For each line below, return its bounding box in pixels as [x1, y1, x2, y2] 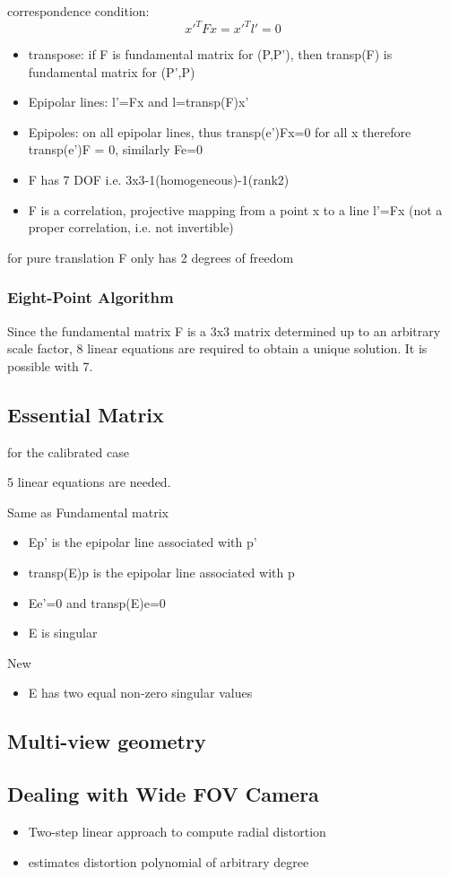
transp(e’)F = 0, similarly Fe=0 [28, 140, 203, 159]
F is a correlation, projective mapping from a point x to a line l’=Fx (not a [28, 200, 443, 219]
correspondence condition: [7, 2, 150, 20]
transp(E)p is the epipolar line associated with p [28, 563, 295, 582]
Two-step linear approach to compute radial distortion [28, 821, 326, 840]
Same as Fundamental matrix [7, 502, 169, 521]
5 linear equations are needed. [7, 473, 171, 491]
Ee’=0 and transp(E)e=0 [28, 593, 166, 612]
